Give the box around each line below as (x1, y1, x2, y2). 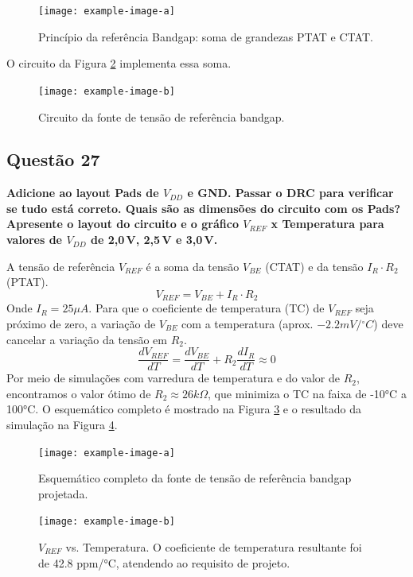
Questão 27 (6, 147, 100, 172)
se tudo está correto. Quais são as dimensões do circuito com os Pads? (6, 199, 400, 216)
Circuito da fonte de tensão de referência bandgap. (38, 108, 285, 125)
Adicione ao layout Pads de (6, 184, 159, 201)
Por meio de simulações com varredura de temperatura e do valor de (6, 370, 341, 386)
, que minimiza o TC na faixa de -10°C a (208, 385, 407, 401)
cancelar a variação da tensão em (6, 331, 167, 347)
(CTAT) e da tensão (265, 258, 364, 274)
